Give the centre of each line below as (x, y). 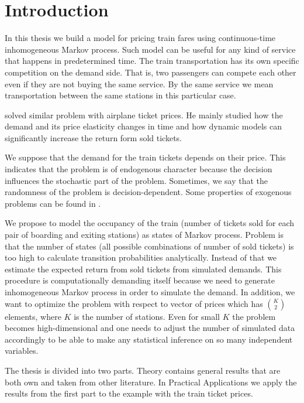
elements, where (33, 316)
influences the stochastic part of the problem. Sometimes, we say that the (136, 180)
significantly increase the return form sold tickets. (94, 137)
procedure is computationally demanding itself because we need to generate (140, 280)
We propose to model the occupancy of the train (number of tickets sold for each (150, 223)
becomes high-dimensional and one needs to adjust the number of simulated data (150, 328)
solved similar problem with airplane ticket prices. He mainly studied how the (144, 115)
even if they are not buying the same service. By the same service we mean (139, 83)
